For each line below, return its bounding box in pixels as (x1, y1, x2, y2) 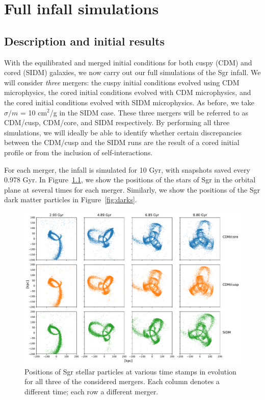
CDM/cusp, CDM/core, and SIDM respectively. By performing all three (4, 117, 230, 128)
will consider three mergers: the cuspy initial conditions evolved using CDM (4, 77, 240, 87)
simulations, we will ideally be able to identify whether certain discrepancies (4, 127, 242, 137)
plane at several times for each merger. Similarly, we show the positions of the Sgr (4, 184, 260, 195)
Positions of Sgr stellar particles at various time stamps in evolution (24, 366, 236, 377)
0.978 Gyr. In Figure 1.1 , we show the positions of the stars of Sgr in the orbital (4, 174, 256, 185)
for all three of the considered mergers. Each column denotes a (24, 376, 220, 387)
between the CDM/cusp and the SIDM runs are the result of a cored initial (4, 137, 240, 148)
